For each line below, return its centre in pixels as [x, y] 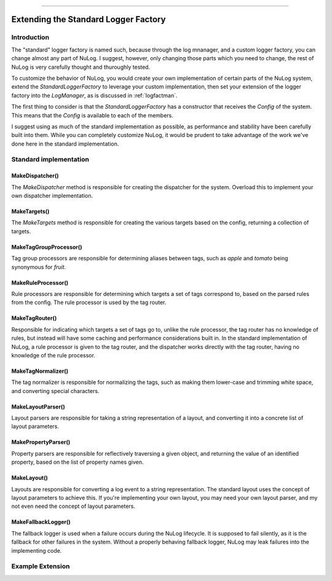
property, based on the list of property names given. [77, 462]
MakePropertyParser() [41, 442]
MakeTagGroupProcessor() [47, 247]
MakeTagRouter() [34, 318]
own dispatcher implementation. [52, 196]
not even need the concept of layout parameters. [73, 506]
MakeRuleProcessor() [40, 283]
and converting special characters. [55, 391]
